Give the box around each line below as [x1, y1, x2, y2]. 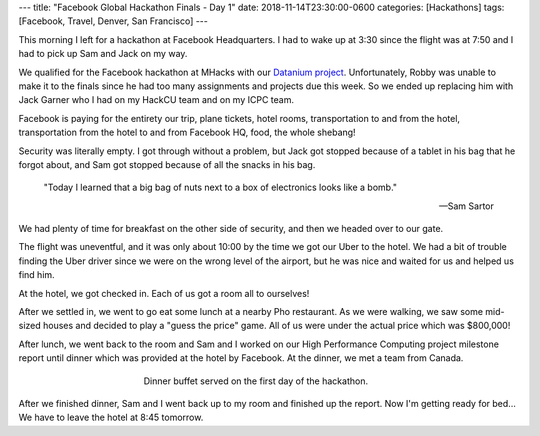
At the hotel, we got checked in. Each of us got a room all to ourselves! [18, 287, 310, 299]
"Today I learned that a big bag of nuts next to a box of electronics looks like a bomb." [43, 181, 398, 194]
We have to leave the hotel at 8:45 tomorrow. [18, 411, 204, 424]
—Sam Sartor [438, 200, 494, 212]
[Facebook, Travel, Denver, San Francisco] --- [18, 15, 209, 27]
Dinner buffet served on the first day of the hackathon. [143, 375, 369, 387]
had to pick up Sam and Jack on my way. [18, 48, 188, 60]
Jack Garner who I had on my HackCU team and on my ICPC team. [18, 94, 295, 106]
